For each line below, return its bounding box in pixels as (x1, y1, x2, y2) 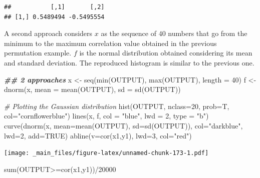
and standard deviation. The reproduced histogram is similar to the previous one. (4, 57, 254, 67)
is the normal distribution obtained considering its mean (79, 47, 252, 58)
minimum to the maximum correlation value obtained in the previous (4, 37, 217, 48)
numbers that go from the (168, 28, 247, 38)
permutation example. (4, 47, 72, 58)
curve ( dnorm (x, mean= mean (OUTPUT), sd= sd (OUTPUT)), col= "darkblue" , (4, 120, 243, 130)
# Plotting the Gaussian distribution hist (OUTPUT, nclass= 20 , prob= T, (4, 100, 229, 111)
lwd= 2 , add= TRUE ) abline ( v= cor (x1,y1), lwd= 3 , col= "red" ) (4, 130, 192, 140)
